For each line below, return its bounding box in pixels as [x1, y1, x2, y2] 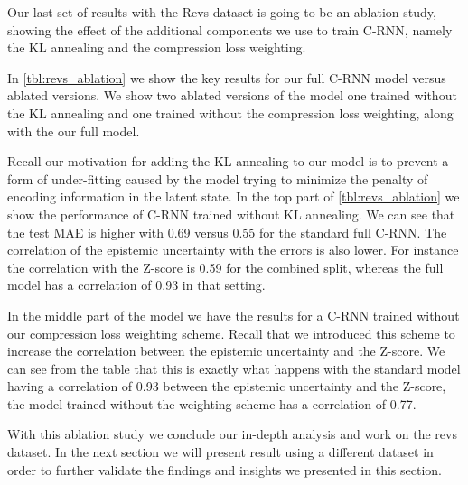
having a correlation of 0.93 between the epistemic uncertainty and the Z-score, [7, 377, 446, 396]
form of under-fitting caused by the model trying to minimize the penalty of [7, 169, 428, 188]
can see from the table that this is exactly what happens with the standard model [7, 359, 461, 378]
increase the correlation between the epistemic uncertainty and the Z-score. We [7, 341, 445, 360]
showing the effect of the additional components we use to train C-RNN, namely [7, 20, 453, 39]
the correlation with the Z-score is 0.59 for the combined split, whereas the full [7, 257, 444, 276]
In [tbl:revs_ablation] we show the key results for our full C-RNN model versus [7, 68, 446, 87]
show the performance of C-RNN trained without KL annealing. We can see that [7, 204, 455, 223]
